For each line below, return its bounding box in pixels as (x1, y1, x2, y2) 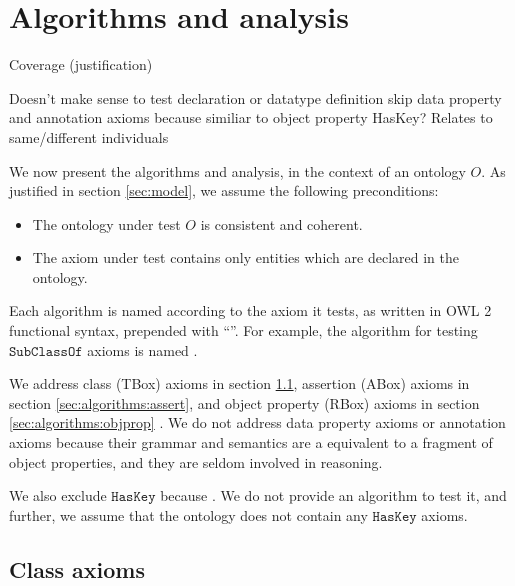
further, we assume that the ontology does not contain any (9, 504, 368, 525)
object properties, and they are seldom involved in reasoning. (9, 451, 383, 472)
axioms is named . (87, 339, 198, 360)
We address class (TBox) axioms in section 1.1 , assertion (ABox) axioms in (9, 373, 470, 394)
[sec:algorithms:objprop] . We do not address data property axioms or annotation (9, 412, 506, 433)
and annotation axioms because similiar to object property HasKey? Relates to (9, 107, 493, 128)
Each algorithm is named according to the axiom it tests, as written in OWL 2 (9, 300, 492, 321)
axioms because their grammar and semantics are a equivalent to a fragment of (9, 432, 493, 453)
